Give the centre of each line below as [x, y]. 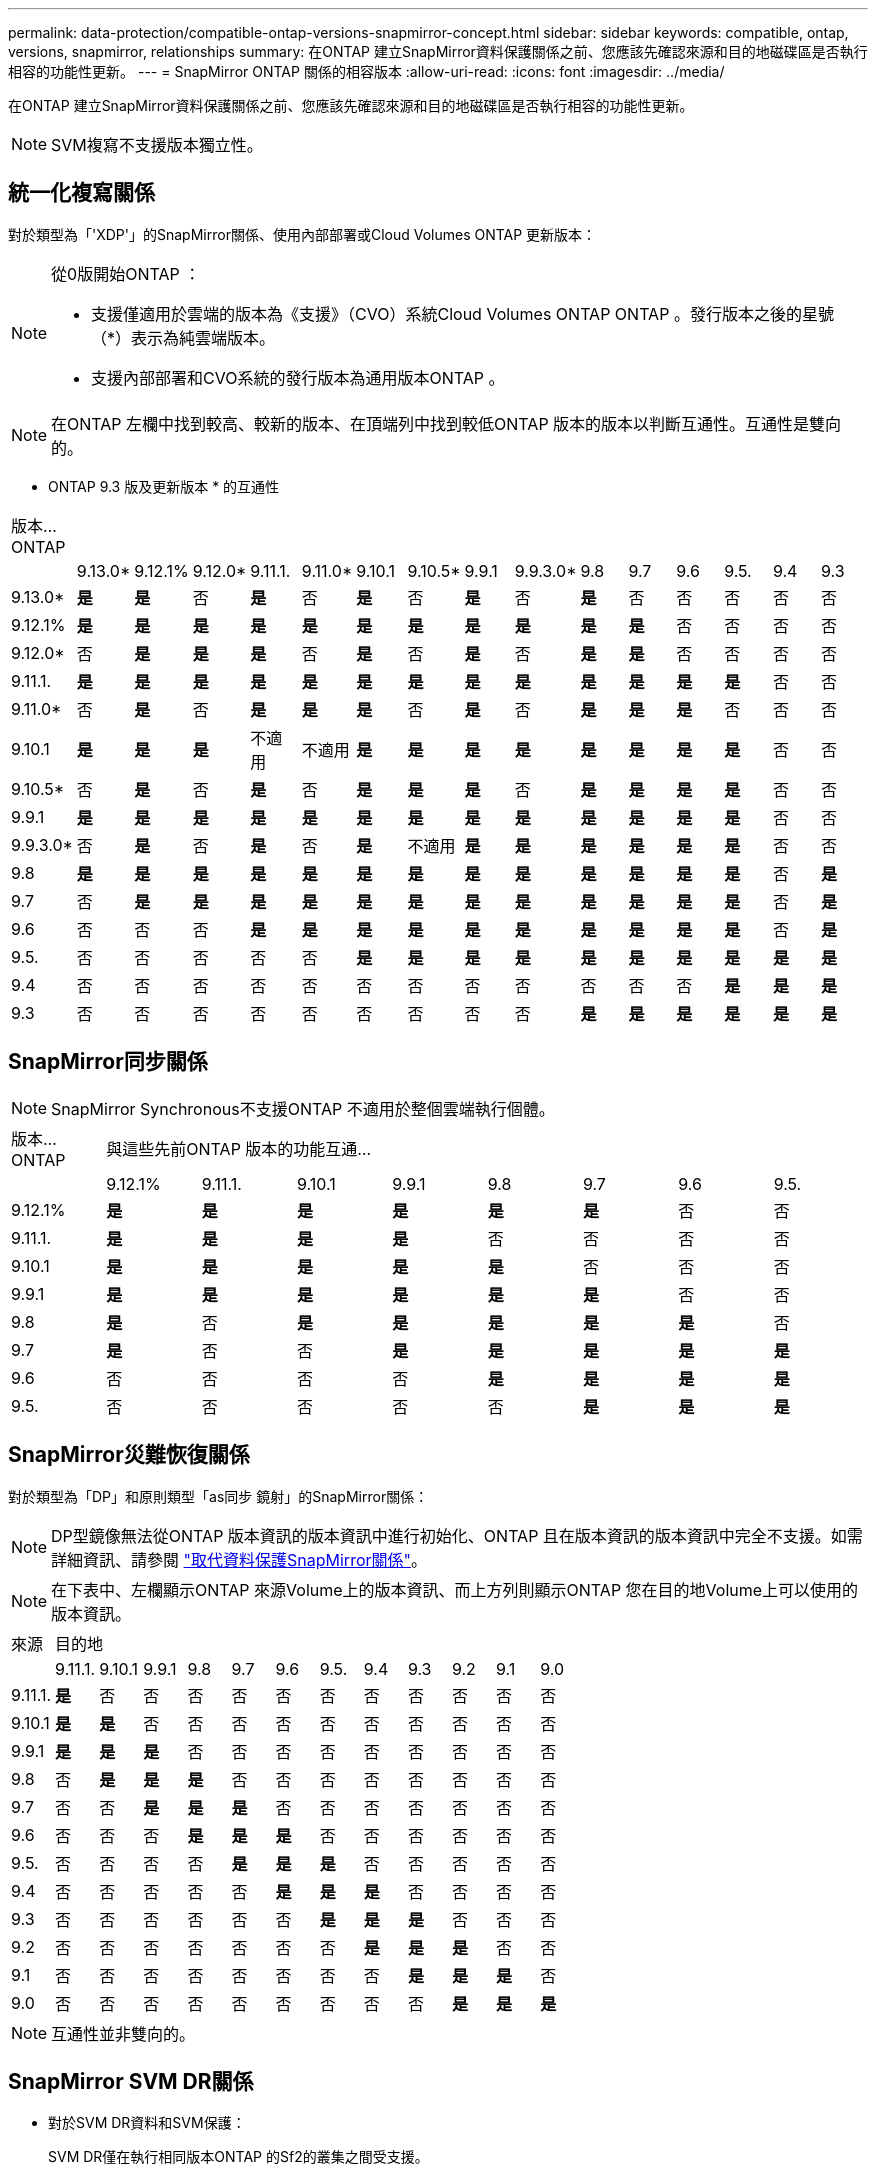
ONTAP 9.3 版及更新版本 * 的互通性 [164, 486]
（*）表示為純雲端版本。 [183, 337]
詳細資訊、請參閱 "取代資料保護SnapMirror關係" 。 [239, 1559]
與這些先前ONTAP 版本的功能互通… [239, 1148]
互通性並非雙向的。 [123, 2033]
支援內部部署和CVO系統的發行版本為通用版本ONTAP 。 [298, 377]
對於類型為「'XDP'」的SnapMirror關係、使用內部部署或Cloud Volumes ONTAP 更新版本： [302, 234]
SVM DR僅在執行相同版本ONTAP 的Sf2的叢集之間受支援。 [238, 2157]
